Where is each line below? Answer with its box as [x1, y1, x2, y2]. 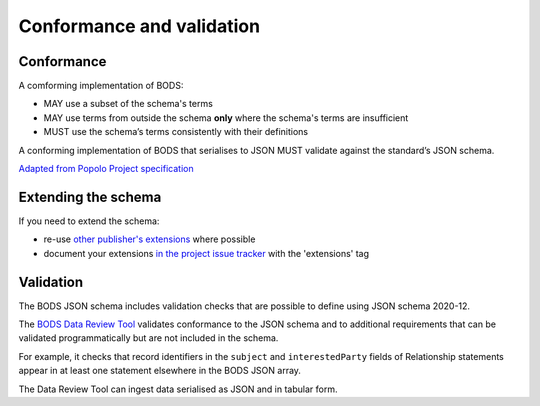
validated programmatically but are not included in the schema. [18, 332, 279, 344]
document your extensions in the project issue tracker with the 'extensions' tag [43, 247, 370, 259]
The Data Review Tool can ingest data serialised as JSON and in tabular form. [18, 383, 338, 395]
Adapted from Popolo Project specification [18, 163, 194, 175]
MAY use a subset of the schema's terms [43, 98, 214, 110]
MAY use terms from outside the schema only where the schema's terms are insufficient [43, 111, 409, 124]
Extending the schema [18, 188, 162, 205]
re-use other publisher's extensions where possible [43, 233, 256, 245]
